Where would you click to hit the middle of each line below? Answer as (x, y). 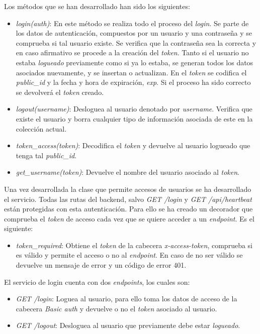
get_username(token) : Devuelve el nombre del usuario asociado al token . (127, 172)
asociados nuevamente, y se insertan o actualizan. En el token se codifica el (131, 72)
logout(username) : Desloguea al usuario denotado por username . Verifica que (134, 109)
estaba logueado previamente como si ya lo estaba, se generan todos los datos (135, 62)
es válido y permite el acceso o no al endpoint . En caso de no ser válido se (129, 255)
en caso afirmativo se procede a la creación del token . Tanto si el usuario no (132, 52)
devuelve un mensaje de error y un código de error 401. (101, 265)
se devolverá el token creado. (60, 92)
